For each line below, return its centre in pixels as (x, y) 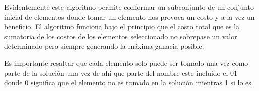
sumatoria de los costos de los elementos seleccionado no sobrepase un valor (121, 36)
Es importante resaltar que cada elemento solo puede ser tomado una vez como (126, 63)
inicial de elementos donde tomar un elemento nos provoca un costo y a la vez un (129, 16)
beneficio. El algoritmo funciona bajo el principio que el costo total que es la (122, 26)
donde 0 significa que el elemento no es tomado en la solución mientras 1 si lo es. (129, 83)
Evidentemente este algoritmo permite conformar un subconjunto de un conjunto (129, 7)
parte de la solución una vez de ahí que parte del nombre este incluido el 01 (121, 73)
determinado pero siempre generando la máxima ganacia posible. (104, 46)
